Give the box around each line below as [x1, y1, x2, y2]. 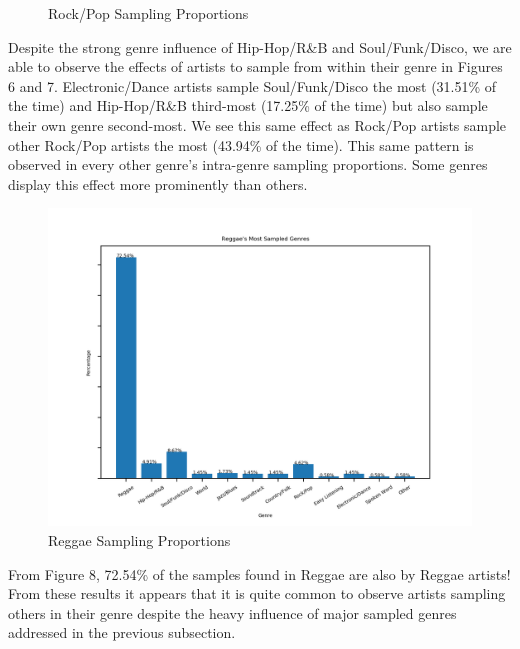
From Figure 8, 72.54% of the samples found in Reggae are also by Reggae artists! [8, 563, 511, 584]
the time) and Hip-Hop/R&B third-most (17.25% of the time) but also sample [8, 95, 488, 116]
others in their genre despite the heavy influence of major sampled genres [8, 602, 457, 623]
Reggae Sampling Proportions [48, 529, 231, 550]
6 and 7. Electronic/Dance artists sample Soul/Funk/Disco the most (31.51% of [8, 75, 497, 96]
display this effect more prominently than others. [8, 173, 308, 194]
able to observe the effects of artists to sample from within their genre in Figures [8, 56, 503, 77]
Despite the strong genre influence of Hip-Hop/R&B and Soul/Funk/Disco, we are [8, 36, 512, 57]
